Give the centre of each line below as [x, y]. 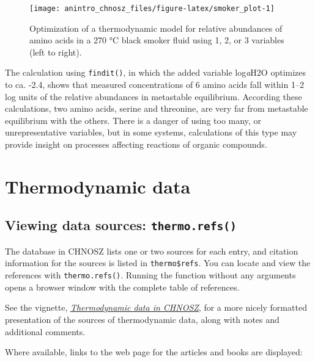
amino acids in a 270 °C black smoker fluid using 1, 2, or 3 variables [157, 40]
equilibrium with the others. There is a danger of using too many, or [133, 120]
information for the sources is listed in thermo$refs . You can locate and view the [158, 263]
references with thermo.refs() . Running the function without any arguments [150, 275]
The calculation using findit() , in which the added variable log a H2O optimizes [156, 72]
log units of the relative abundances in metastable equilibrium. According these [154, 96]
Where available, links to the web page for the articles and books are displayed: [154, 352]
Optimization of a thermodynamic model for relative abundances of [156, 28]
